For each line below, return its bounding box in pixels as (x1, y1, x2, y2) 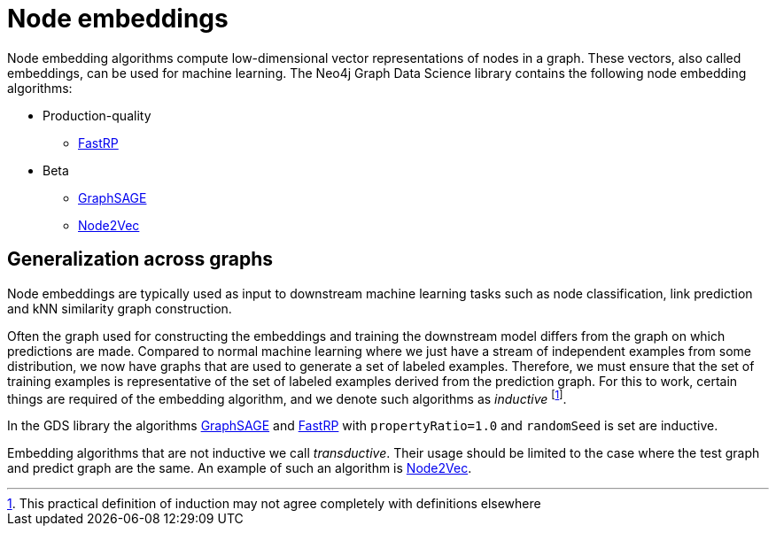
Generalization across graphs (7, 248, 273, 271)
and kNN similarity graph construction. (7, 300, 232, 316)
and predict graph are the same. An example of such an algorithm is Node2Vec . (7, 460, 472, 476)
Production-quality (43, 107, 151, 123)
